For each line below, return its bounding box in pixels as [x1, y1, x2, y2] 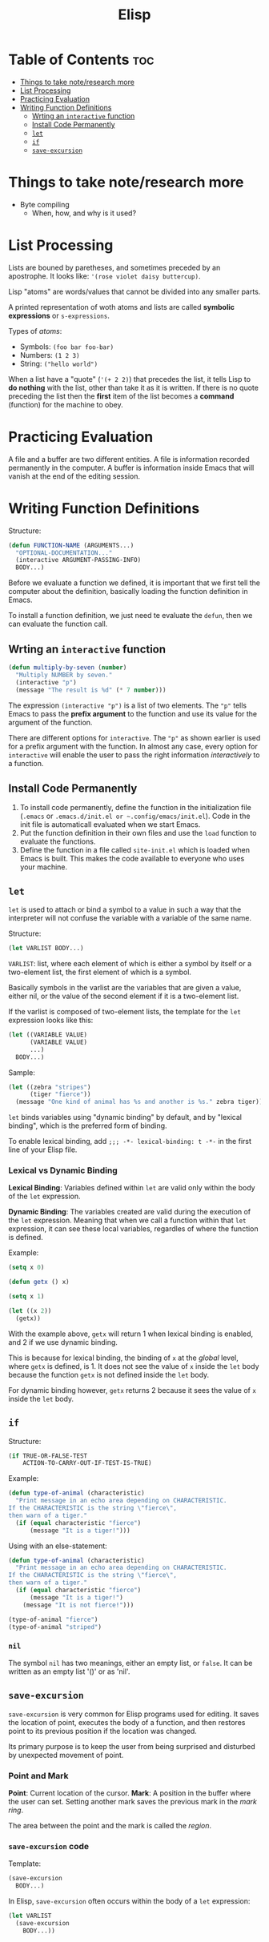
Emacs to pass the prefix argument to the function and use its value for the [8, 708, 258, 718]
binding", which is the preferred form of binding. [8, 1121, 167, 1130]
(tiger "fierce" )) [29, 1090, 91, 1098]
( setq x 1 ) [8, 1293, 45, 1301]
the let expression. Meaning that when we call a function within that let [8, 1215, 247, 1226]
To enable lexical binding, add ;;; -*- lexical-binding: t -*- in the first [8, 1137, 252, 1146]
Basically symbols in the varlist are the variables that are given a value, [8, 983, 242, 992]
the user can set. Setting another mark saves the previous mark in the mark [8, 1796, 258, 1806]
